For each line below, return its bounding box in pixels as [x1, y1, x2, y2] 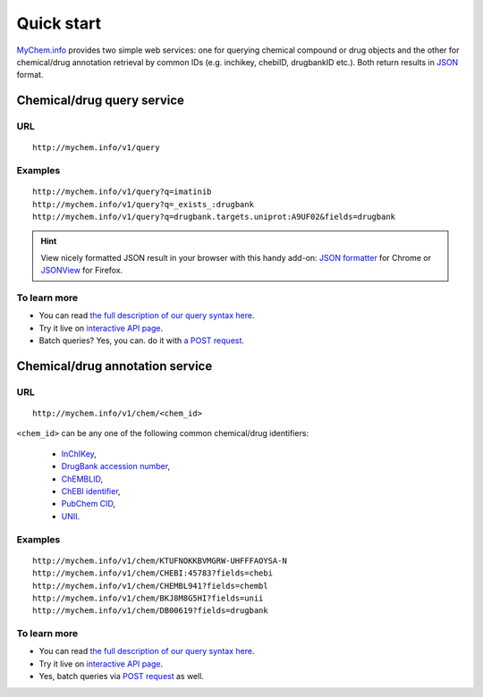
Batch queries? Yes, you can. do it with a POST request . [38, 335, 245, 346]
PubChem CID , [61, 499, 116, 509]
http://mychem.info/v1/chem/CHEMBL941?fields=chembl [32, 581, 268, 591]
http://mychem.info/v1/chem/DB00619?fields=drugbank [32, 606, 268, 616]
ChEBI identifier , [61, 486, 121, 497]
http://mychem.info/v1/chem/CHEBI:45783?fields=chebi [32, 568, 273, 578]
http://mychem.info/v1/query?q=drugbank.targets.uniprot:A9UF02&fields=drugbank [32, 212, 396, 223]
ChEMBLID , [61, 474, 103, 484]
